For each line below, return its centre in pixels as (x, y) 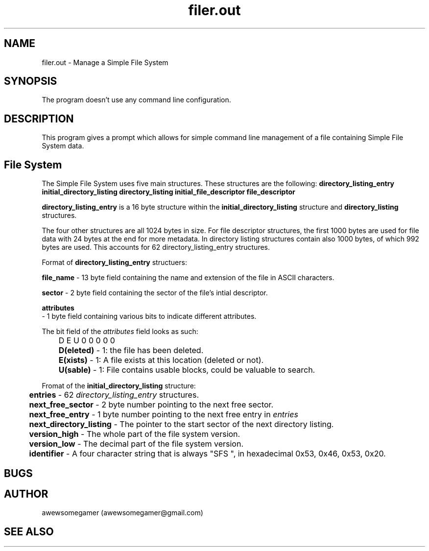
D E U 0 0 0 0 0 (87, 341)
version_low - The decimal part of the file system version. (136, 444)
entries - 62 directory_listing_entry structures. (114, 395)
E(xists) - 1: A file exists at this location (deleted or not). (161, 360)
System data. (63, 146)
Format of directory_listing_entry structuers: (114, 263)
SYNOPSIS (31, 81)
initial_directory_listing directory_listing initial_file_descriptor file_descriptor (168, 192)
